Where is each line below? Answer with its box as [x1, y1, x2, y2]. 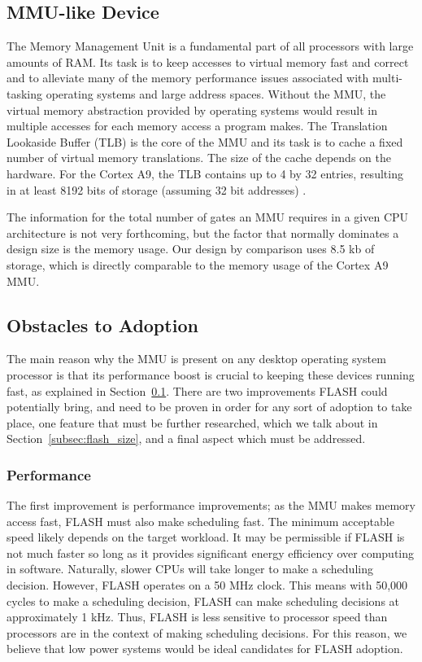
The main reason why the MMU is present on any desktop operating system [7, 350, 386, 367]
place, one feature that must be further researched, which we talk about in [7, 414, 378, 431]
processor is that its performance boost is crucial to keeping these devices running [7, 366, 415, 383]
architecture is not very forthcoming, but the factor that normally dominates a [7, 224, 399, 241]
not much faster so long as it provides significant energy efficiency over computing [7, 544, 415, 561]
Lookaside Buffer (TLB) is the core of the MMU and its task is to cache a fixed [7, 133, 403, 150]
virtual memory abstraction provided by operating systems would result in [7, 101, 378, 118]
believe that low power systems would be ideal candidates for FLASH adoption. [7, 640, 403, 657]
